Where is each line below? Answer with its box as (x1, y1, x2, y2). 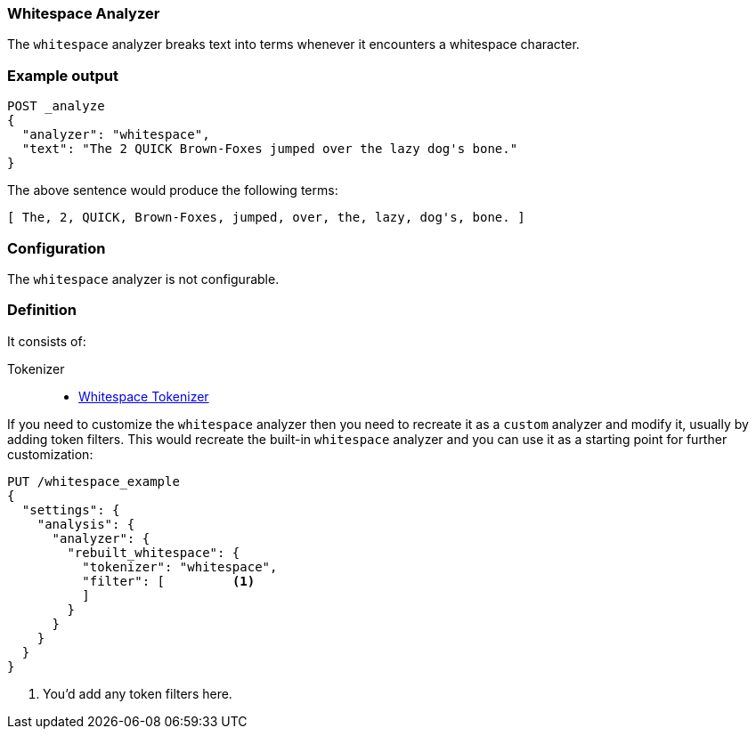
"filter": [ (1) (82, 573, 256, 588)
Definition (7, 301, 77, 319)
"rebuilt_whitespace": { (67, 545, 240, 560)
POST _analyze (7, 99, 105, 114)
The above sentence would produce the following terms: (7, 182, 338, 198)
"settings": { (21, 502, 120, 517)
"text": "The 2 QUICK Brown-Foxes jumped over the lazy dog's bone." (21, 142, 518, 157)
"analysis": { (37, 516, 135, 531)
